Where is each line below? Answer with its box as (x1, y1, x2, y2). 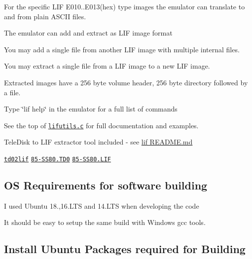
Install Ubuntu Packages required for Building (4, 241, 246, 257)
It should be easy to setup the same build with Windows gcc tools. (4, 217, 206, 227)
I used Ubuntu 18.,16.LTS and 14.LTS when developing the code (4, 200, 199, 211)
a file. (4, 87, 21, 97)
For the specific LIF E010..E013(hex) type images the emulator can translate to (4, 1, 245, 11)
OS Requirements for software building (4, 178, 208, 193)
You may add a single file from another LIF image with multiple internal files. (4, 44, 240, 54)
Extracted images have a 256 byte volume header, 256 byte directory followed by (4, 77, 248, 87)
